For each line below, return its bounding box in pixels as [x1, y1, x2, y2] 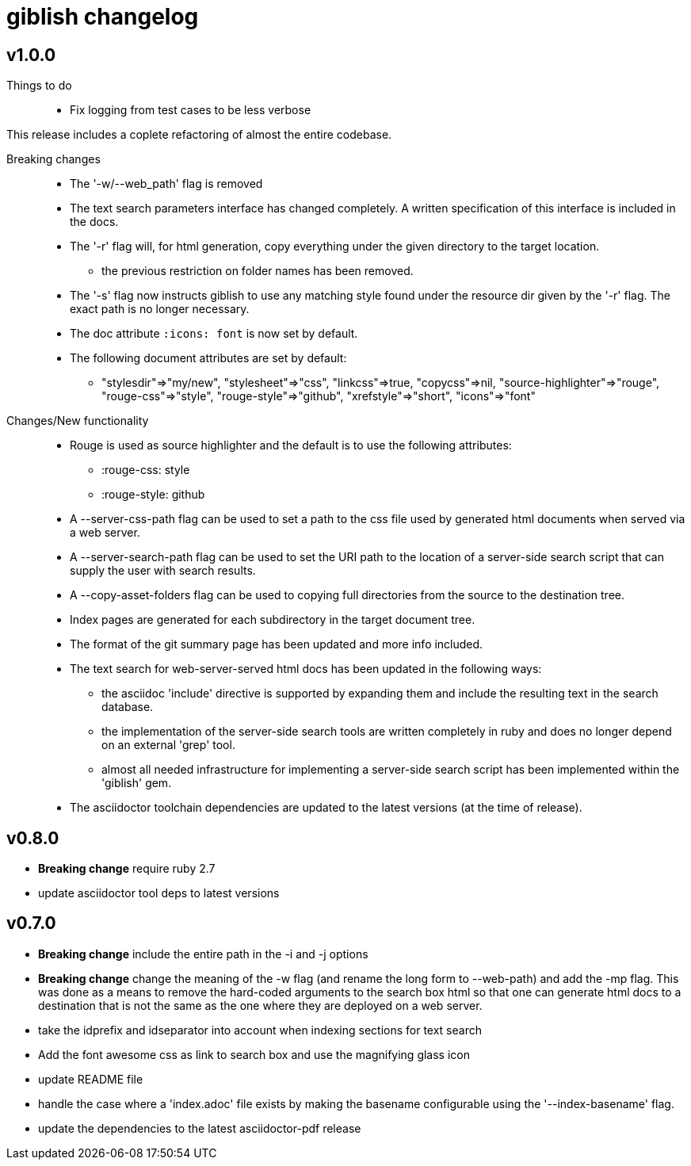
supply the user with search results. [70, 564, 256, 578]
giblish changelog [6, 3, 199, 30]
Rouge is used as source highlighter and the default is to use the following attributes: [70, 438, 512, 453]
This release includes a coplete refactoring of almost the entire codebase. [6, 128, 392, 142]
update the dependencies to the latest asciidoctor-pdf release [38, 1121, 361, 1135]
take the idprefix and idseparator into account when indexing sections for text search [38, 1023, 482, 1037]
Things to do [6, 78, 72, 93]
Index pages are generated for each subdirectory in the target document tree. [70, 613, 475, 627]
